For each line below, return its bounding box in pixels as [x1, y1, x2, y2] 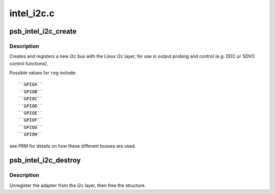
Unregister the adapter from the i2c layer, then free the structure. [9, 182, 146, 188]
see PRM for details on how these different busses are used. [9, 143, 136, 149]
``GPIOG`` [18, 124, 43, 130]
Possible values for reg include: [9, 70, 77, 76]
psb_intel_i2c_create [9, 27, 77, 36]
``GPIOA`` [18, 81, 43, 88]
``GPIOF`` [18, 117, 43, 123]
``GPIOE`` [18, 110, 43, 116]
